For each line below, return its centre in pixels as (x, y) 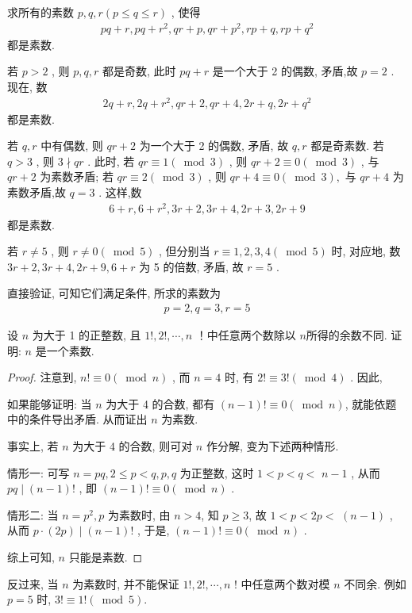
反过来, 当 (33, 583)
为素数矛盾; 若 (77, 176)
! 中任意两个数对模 (282, 583)
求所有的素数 (40, 12)
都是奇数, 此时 (139, 71)
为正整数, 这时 (217, 472)
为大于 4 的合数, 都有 (160, 403)
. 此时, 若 (111, 161)
